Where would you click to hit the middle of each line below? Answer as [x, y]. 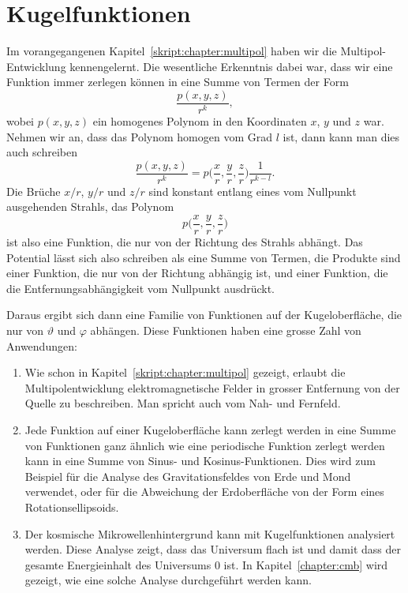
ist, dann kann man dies [341, 136]
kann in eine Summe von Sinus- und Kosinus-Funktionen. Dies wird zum [200, 461]
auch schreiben [42, 152]
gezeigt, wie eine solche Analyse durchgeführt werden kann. [168, 580]
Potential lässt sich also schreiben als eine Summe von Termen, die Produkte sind [204, 257]
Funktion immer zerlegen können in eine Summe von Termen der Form [178, 82]
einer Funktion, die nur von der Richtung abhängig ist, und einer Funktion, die [197, 273]
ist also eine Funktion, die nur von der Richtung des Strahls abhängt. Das [185, 242]
